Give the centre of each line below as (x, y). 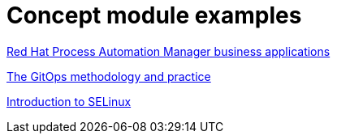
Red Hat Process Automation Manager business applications (168, 51)
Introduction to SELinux (69, 101)
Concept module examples (154, 15)
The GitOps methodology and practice (109, 76)
